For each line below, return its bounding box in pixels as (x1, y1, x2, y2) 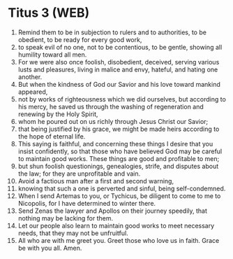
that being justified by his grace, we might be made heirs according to (17, 125, 220, 133)
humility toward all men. (17, 50, 87, 59)
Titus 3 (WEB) (8, 5, 90, 21)
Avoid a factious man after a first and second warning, (17, 176, 174, 185)
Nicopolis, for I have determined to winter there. (17, 199, 156, 207)
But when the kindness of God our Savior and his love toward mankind (17, 80, 220, 88)
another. (17, 72, 43, 81)
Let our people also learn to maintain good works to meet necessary (17, 221, 215, 230)
